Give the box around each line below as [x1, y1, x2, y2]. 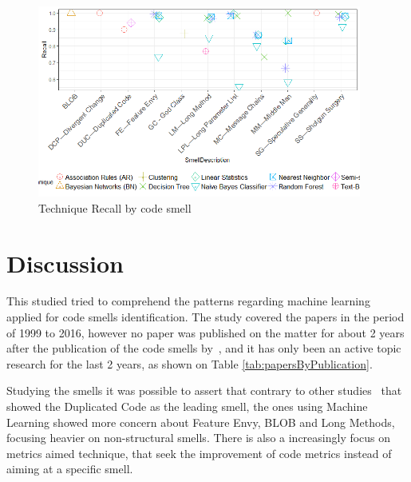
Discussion [6, 246, 124, 279]
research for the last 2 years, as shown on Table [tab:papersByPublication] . [6, 355, 373, 372]
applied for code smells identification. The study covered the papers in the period [6, 309, 405, 325]
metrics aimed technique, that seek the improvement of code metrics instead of [6, 444, 392, 461]
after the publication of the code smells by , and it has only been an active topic [6, 340, 401, 357]
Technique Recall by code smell [38, 199, 192, 216]
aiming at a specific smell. [6, 460, 133, 477]
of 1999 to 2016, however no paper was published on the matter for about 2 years [6, 324, 405, 341]
